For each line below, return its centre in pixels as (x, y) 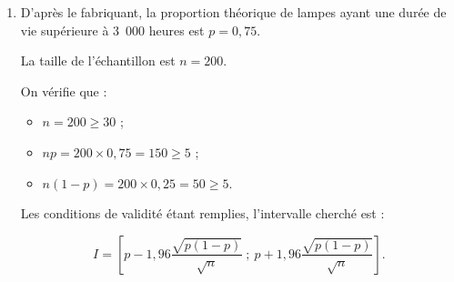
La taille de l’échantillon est (98, 60)
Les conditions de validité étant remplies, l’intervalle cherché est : (202, 213)
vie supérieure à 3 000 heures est (112, 30)
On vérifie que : (64, 91)
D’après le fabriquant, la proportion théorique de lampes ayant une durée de (233, 12)
